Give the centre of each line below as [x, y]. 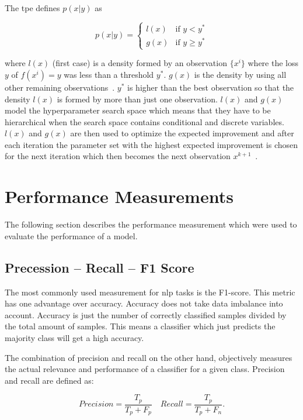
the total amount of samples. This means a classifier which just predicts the [140, 326]
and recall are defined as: [49, 380]
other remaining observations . [60, 87]
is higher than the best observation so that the [211, 87]
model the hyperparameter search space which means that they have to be [138, 110]
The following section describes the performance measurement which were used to [151, 224]
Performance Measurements [119, 196]
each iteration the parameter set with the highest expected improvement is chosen [151, 144]
